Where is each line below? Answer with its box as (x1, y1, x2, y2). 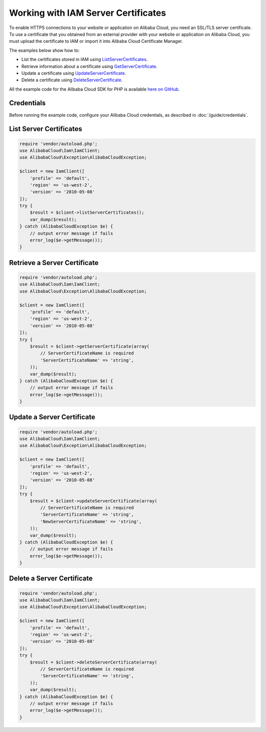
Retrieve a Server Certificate (9, 259, 99, 267)
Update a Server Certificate (9, 413, 96, 421)
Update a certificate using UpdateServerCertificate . (21, 70, 127, 76)
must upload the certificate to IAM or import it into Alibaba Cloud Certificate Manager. (9, 38, 183, 44)
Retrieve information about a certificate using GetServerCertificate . (21, 63, 158, 69)
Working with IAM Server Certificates (9, 7, 166, 18)
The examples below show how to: (9, 47, 80, 53)
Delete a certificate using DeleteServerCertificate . (21, 77, 123, 83)
